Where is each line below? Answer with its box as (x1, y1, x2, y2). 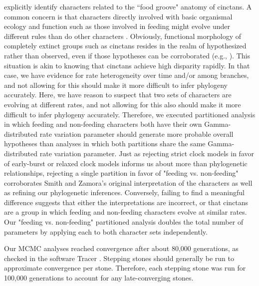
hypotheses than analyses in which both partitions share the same (4, 138, 206, 149)
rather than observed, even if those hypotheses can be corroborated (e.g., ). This (4, 50, 250, 60)
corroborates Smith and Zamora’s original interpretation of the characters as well (4, 177, 253, 188)
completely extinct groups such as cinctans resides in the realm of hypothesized (4, 40, 247, 51)
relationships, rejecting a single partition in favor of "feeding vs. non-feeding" (4, 168, 239, 178)
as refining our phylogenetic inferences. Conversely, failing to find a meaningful (4, 187, 245, 198)
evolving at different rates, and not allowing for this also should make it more (4, 99, 241, 109)
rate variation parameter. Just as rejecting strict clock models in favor (39, 148, 255, 158)
